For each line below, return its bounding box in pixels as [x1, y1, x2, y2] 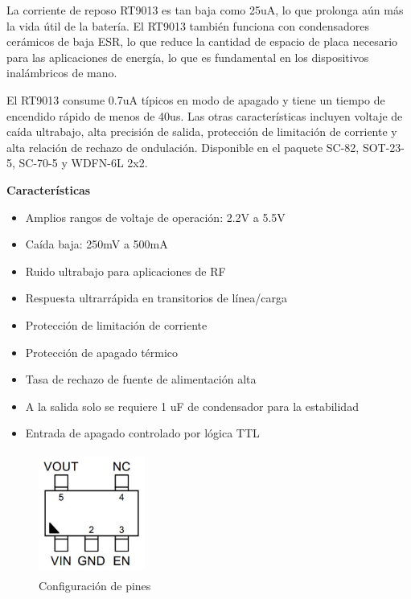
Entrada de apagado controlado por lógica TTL [25, 425, 260, 441]
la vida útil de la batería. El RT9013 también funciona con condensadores [6, 17, 369, 34]
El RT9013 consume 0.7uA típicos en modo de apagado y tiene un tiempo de [6, 91, 385, 108]
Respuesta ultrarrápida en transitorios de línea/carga [25, 289, 287, 306]
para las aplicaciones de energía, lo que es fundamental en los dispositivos [6, 48, 369, 65]
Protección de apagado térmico [25, 343, 179, 360]
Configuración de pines [39, 576, 151, 593]
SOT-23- [362, 138, 405, 155]
